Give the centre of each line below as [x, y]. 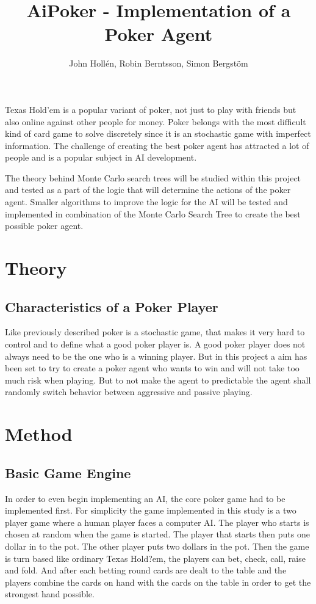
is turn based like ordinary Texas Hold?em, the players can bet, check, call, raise [155, 558]
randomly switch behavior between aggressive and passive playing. [129, 392]
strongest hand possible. [50, 594]
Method [39, 434]
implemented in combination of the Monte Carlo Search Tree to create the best [153, 213]
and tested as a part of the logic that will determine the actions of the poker [148, 190]
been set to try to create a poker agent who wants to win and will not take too [152, 368]
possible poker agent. [44, 226]
